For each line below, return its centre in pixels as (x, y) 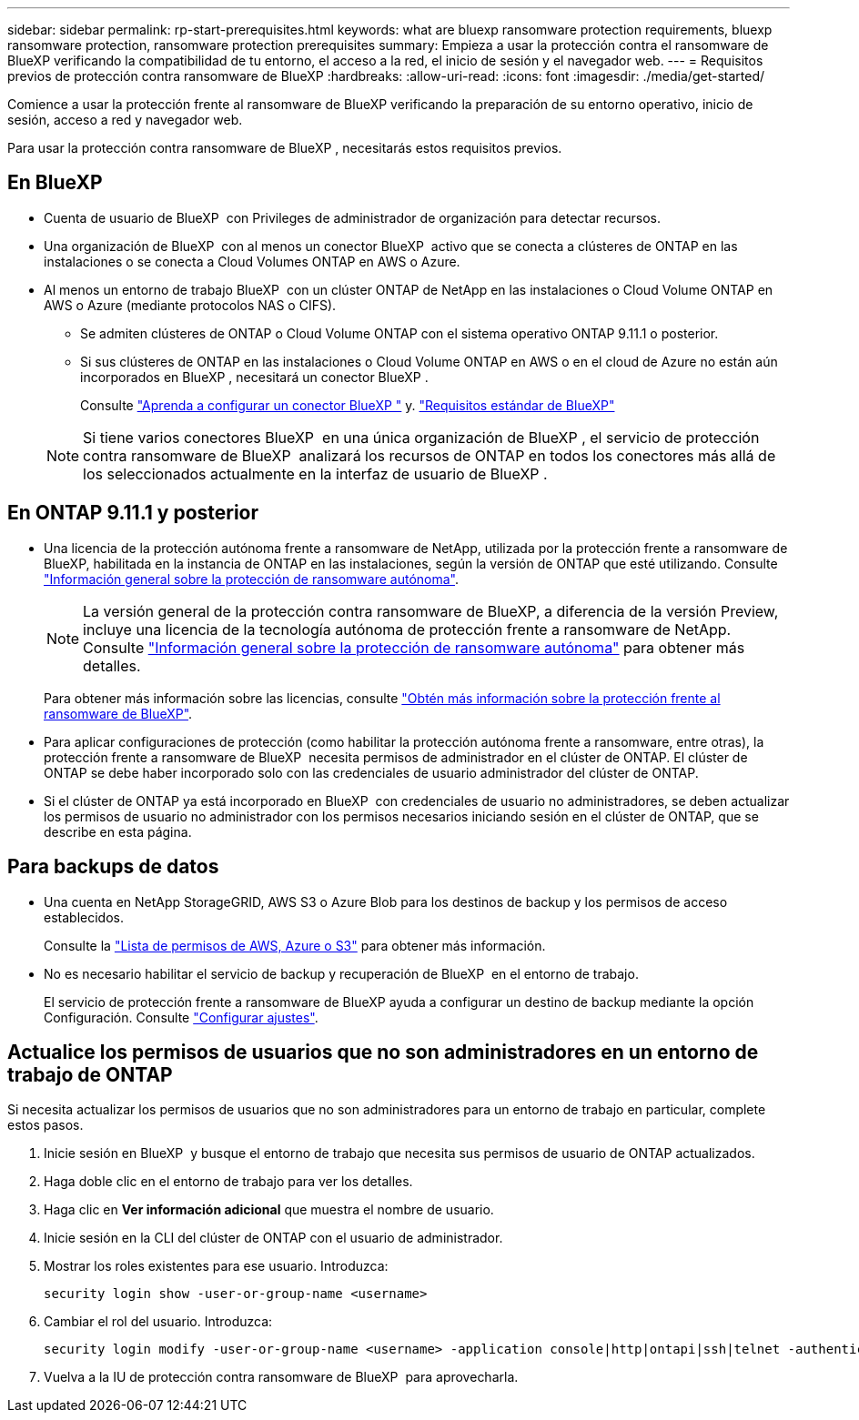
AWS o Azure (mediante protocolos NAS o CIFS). (190, 305)
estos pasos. (45, 1125)
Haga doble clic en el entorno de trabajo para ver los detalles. (228, 1182)
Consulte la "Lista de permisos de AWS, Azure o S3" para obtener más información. (295, 945)
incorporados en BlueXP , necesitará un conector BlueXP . (254, 377)
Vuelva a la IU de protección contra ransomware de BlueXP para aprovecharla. (281, 1377)
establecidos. (84, 917)
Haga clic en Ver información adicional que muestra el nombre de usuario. (269, 1210)
